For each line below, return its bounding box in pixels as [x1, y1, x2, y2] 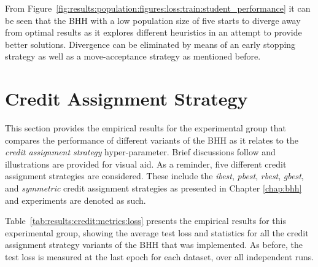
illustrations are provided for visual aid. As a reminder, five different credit [5, 157, 287, 170]
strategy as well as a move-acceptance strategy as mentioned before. [5, 50, 261, 63]
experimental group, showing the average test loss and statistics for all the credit [5, 226, 309, 239]
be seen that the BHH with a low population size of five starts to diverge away [5, 14, 301, 26]
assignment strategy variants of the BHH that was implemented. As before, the [5, 238, 303, 251]
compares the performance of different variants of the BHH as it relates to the [5, 133, 298, 146]
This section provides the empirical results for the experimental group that [5, 122, 286, 134]
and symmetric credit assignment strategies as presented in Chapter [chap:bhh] [5, 182, 302, 195]
